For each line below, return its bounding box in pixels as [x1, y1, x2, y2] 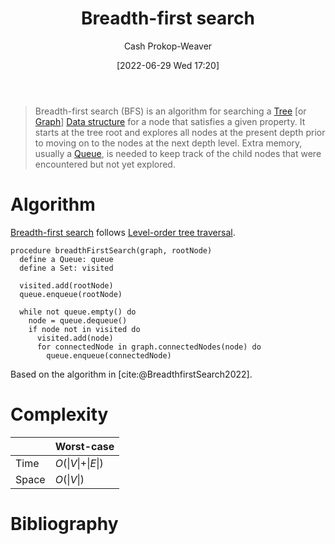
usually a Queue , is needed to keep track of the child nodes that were [34, 147, 322, 159]
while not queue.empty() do [19, 307, 137, 317]
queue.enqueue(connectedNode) [46, 350, 172, 361]
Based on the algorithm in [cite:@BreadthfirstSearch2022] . [10, 368, 253, 380]
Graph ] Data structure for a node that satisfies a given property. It [34, 115, 306, 127]
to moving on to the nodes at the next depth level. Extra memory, [34, 137, 303, 149]
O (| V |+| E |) [54, 456, 104, 470]
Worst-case [54, 439, 115, 453]
